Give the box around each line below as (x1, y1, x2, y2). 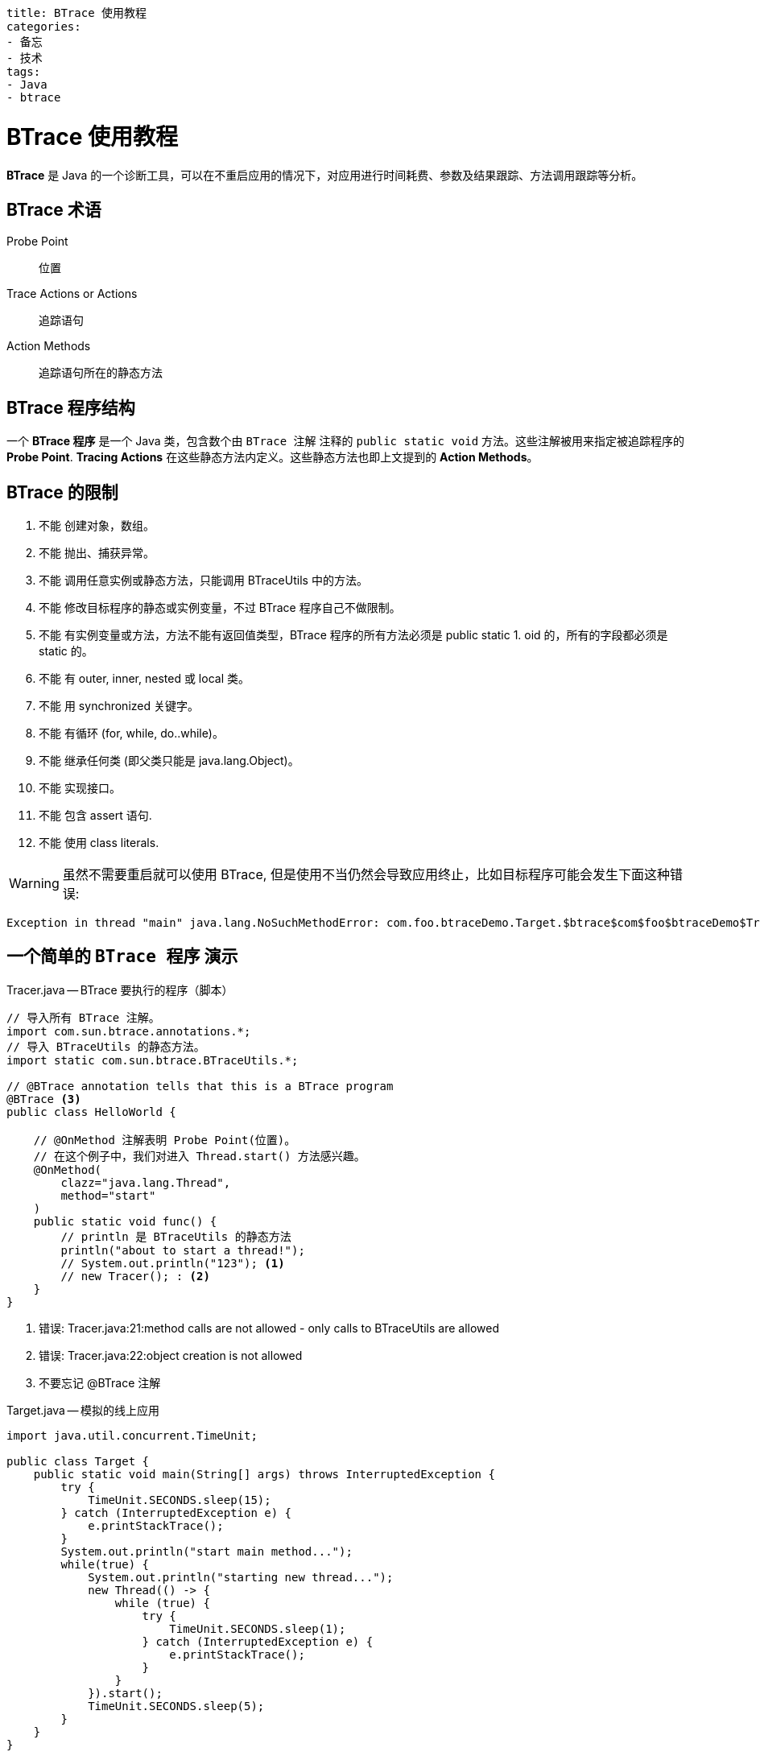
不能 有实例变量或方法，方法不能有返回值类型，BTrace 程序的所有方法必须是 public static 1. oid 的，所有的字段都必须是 (39, 628, 668, 642)
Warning (9, 875, 60, 892)
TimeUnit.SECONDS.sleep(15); (88, 1493, 271, 1506)
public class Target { (6, 1454, 150, 1468)
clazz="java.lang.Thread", (60, 1175, 231, 1189)
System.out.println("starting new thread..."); (88, 1570, 394, 1584)
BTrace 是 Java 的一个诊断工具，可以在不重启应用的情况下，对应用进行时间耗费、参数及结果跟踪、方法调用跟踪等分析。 (6, 167, 643, 182)
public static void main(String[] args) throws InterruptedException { (33, 1467, 495, 1481)
